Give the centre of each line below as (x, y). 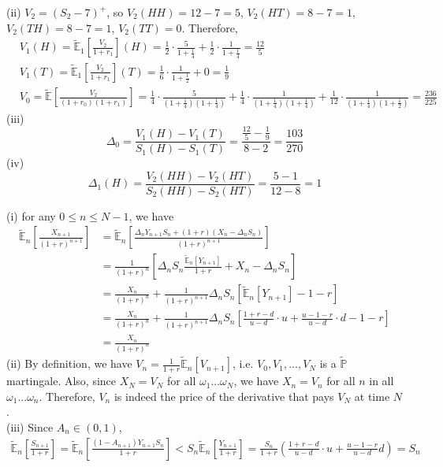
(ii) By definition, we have (69, 363)
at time (372, 396)
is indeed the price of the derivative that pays (224, 396)
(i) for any (31, 215)
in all (382, 381)
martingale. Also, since (61, 381)
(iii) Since (30, 426)
